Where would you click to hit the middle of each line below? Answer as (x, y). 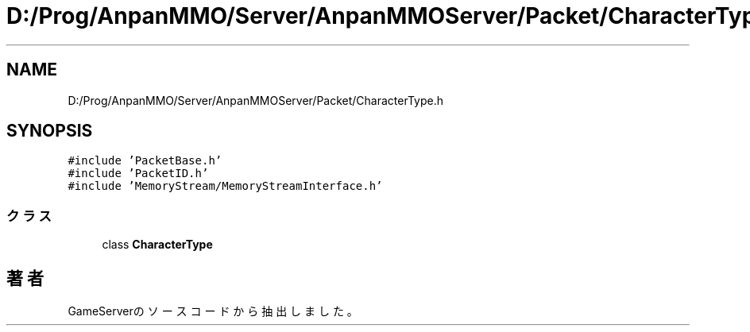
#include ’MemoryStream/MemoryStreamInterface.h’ (225, 186)
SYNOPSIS (50, 131)
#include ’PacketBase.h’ (145, 161)
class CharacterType (157, 245)
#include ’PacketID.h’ (138, 174)
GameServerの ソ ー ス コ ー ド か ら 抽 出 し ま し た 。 (213, 311)
